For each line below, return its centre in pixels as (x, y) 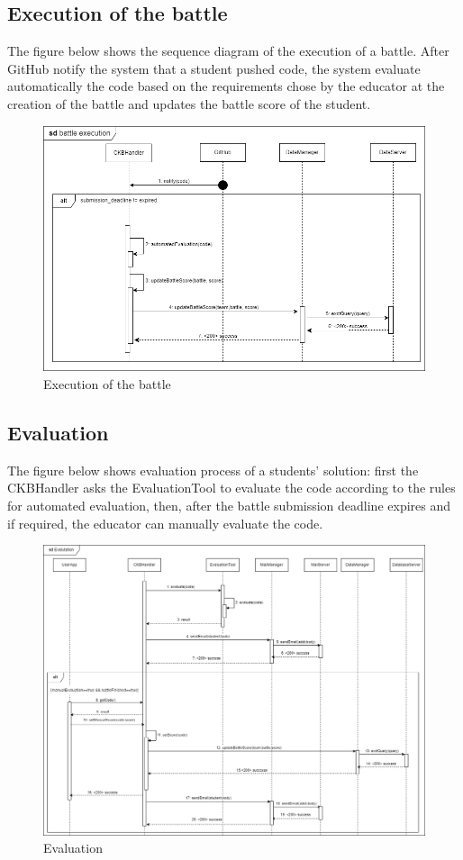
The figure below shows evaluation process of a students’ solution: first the (213, 470)
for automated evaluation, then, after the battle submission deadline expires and (229, 505)
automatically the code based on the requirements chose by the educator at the (226, 86)
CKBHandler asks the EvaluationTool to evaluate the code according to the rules (231, 488)
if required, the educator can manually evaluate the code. (165, 523)
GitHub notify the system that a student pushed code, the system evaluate (214, 68)
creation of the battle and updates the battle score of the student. (189, 103)
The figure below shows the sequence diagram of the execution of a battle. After (228, 51)
